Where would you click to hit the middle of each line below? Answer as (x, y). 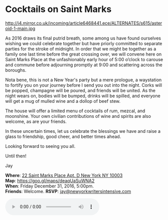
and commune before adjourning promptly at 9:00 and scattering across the (84, 65)
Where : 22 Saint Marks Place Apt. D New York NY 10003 (64, 175)
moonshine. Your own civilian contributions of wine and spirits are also (78, 116)
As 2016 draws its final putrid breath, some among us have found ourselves (83, 38)
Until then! (16, 156)
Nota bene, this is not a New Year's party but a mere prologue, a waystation (83, 80)
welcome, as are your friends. (36, 121)
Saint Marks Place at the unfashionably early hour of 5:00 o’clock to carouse (84, 59)
